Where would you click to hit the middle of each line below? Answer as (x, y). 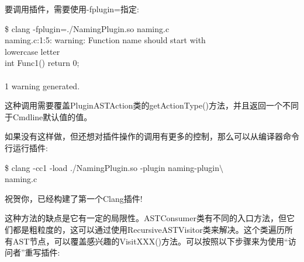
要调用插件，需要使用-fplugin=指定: (72, 9)
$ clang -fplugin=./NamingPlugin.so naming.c (87, 28)
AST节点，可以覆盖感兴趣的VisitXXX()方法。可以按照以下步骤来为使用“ (150, 241)
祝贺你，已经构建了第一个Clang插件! (74, 198)
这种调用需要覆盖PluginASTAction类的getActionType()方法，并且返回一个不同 (152, 105)
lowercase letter (32, 51)
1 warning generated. (42, 85)
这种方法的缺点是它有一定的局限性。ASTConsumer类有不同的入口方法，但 (146, 218)
